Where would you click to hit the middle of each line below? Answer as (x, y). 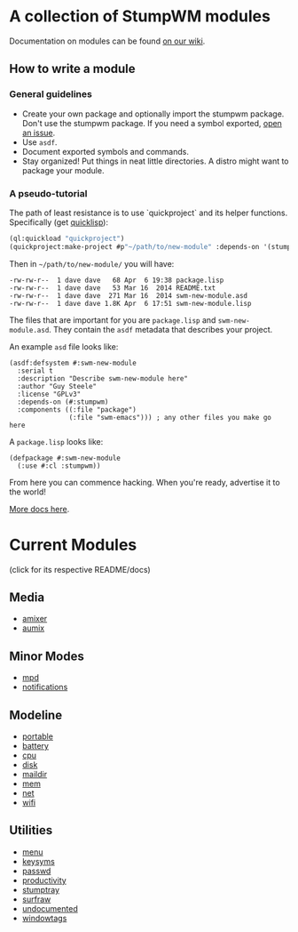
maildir (34, 775)
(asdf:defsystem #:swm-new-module (73, 363)
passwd (36, 871)
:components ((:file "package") (77, 410)
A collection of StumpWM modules (140, 16)
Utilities (31, 830)
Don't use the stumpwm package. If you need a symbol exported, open (152, 123)
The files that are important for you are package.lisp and (113, 320)
